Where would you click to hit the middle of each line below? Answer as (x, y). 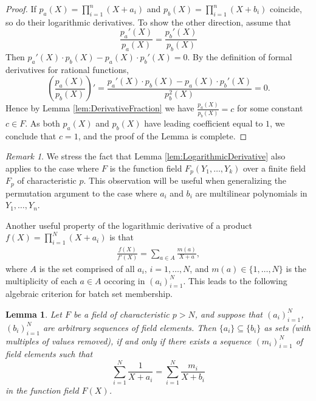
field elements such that (49, 354)
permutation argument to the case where (81, 193)
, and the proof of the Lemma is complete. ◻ (163, 135)
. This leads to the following (235, 280)
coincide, (286, 9)
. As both (43, 123)
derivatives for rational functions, (67, 69)
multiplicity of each (41, 280)
